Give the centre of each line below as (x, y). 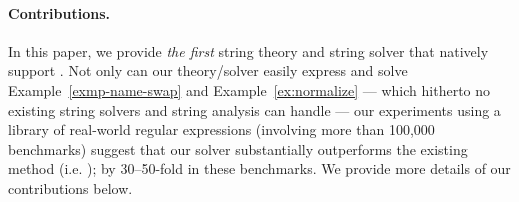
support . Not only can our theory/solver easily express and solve (208, 70)
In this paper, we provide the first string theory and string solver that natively (248, 50)
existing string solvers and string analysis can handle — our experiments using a (254, 109)
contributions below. (70, 187)
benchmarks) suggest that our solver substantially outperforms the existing (238, 148)
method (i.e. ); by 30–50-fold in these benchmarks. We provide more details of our (259, 168)
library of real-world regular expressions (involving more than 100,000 (221, 129)
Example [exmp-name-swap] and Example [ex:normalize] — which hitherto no (249, 89)
